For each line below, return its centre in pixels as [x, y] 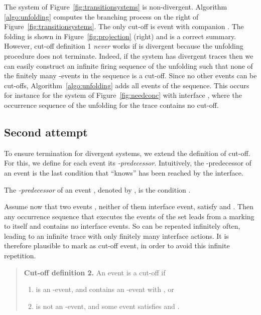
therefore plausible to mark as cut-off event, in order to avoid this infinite [117, 246]
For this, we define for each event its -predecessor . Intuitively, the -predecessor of [128, 163]
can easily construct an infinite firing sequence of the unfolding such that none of [128, 65]
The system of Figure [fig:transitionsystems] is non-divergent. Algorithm [116, 7]
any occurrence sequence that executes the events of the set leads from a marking [129, 216]
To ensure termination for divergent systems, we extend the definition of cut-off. [127, 153]
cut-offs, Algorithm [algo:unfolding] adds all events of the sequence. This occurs [127, 85]
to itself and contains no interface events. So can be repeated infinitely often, [122, 226]
